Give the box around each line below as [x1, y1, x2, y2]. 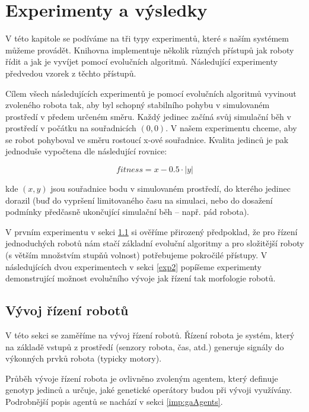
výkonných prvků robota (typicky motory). [5, 352, 162, 365]
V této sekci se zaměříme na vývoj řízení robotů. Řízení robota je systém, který [5, 329, 295, 341]
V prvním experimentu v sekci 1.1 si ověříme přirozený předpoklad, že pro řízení [5, 225, 298, 237]
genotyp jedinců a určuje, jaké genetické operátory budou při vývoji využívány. [5, 384, 292, 396]
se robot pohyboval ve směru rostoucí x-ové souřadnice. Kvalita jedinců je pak [5, 133, 289, 145]
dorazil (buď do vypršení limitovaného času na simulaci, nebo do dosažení [5, 194, 273, 206]
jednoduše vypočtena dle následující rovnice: [5, 145, 167, 157]
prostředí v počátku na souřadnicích [5, 122, 136, 134]
